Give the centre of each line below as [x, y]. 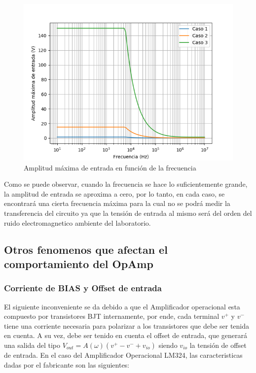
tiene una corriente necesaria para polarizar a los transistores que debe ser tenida [127, 325]
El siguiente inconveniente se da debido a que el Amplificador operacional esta [122, 306]
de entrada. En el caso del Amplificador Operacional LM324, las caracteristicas [123, 355]
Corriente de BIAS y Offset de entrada [83, 288]
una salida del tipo [32, 345]
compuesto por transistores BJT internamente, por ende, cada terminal [112, 316]
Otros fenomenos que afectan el [86, 249]
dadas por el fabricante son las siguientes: [67, 364]
